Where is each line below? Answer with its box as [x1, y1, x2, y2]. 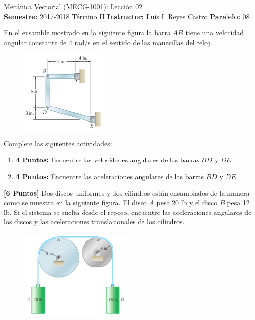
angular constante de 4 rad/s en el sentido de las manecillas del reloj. [4, 37, 212, 47]
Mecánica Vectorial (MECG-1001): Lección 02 [4, 1, 142, 11]
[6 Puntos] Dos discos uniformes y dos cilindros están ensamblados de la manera [4, 187, 250, 198]
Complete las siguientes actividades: [4, 138, 112, 148]
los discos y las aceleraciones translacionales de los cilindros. [4, 216, 185, 227]
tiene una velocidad [185, 27, 244, 38]
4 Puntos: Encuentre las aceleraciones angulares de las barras [15, 171, 204, 182]
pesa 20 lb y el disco [156, 197, 218, 208]
